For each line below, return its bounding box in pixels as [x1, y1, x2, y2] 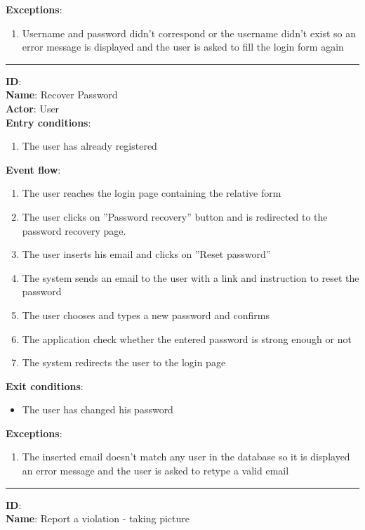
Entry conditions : [6, 115, 91, 129]
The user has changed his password [22, 402, 173, 417]
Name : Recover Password [6, 87, 118, 102]
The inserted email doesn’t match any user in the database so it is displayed [22, 449, 350, 464]
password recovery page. [22, 223, 126, 238]
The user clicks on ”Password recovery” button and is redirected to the [22, 209, 328, 224]
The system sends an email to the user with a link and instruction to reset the [22, 270, 359, 285]
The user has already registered [22, 138, 157, 153]
